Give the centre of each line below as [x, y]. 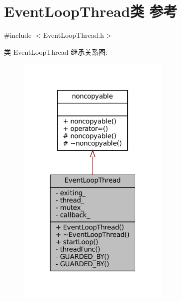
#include [18, 35]
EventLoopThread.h [74, 35]
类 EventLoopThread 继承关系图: [56, 51]
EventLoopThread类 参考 [91, 11]
